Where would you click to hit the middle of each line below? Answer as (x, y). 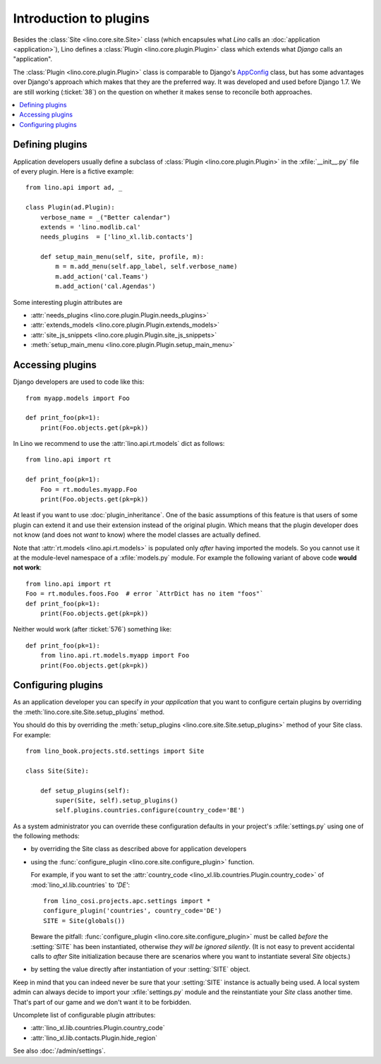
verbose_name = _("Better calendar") (105, 217)
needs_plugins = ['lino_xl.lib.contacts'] (116, 237)
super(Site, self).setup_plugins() (117, 800)
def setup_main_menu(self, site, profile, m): (122, 257)
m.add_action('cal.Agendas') (106, 286)
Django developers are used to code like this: (79, 382)
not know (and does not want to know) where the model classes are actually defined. (137, 535)
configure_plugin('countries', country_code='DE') (133, 911)
